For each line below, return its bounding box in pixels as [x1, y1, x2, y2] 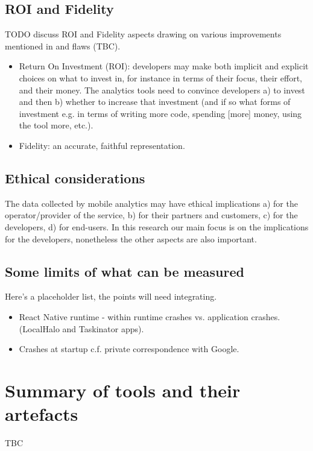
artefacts [5, 402, 78, 426]
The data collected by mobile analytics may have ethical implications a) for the [5, 197, 298, 209]
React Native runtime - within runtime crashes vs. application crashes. [19, 310, 280, 323]
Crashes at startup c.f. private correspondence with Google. [19, 342, 239, 355]
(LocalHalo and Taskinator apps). [19, 322, 144, 335]
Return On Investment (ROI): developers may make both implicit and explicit [19, 60, 309, 72]
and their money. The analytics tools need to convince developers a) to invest [19, 83, 305, 96]
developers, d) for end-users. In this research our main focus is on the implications [5, 220, 309, 233]
